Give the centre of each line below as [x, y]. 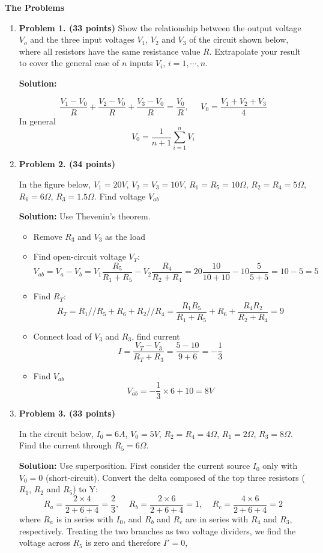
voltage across [44, 542]
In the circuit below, [56, 433]
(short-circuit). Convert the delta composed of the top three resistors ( [175, 477]
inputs [141, 63]
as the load [125, 236]
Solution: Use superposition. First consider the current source [134, 466]
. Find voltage [120, 196]
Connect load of [62, 336]
